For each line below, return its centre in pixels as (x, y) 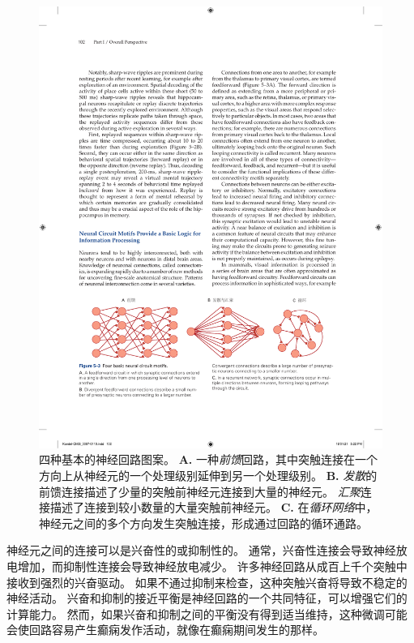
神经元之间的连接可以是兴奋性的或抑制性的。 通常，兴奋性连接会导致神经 (201, 550)
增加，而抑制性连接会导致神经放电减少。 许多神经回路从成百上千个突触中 (212, 566)
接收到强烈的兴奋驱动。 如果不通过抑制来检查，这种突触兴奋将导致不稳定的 (207, 582)
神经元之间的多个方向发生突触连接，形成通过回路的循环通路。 (203, 523)
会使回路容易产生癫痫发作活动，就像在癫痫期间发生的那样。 (165, 630)
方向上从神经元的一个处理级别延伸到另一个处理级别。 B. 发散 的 (208, 475)
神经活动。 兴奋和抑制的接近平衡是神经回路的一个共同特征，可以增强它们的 (207, 598)
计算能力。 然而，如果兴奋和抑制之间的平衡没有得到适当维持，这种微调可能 (207, 613)
